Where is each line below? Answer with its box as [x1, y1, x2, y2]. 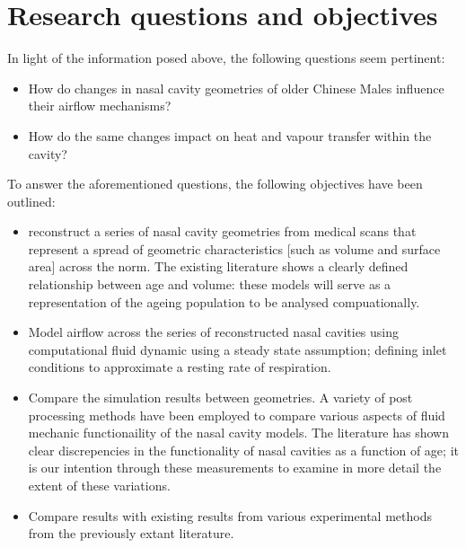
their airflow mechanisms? [28, 96, 171, 115]
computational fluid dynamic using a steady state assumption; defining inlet [28, 340, 447, 358]
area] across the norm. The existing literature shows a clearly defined [28, 257, 409, 276]
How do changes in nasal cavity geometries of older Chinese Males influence [28, 78, 444, 97]
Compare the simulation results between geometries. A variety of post [28, 388, 413, 407]
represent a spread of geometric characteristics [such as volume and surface [28, 239, 441, 258]
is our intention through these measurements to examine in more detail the [28, 458, 442, 477]
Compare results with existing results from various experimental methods [28, 506, 432, 525]
